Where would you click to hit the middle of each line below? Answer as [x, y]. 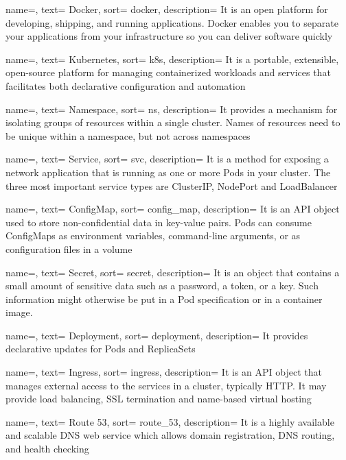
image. [19, 312]
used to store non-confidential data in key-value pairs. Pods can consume [159, 222]
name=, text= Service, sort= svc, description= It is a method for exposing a [167, 159]
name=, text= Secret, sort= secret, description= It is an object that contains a [173, 272]
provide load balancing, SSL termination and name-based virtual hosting [159, 399]
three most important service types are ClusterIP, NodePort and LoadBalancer [172, 185]
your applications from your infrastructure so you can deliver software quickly [169, 36]
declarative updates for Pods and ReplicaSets [101, 349]
